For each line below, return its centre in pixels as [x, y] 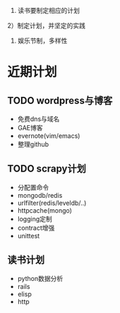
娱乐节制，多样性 [42, 41]
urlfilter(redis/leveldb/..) [52, 203]
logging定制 [35, 218]
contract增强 [36, 228]
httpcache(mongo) [45, 210]
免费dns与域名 [38, 119]
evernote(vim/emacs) [49, 136]
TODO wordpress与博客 [60, 101]
